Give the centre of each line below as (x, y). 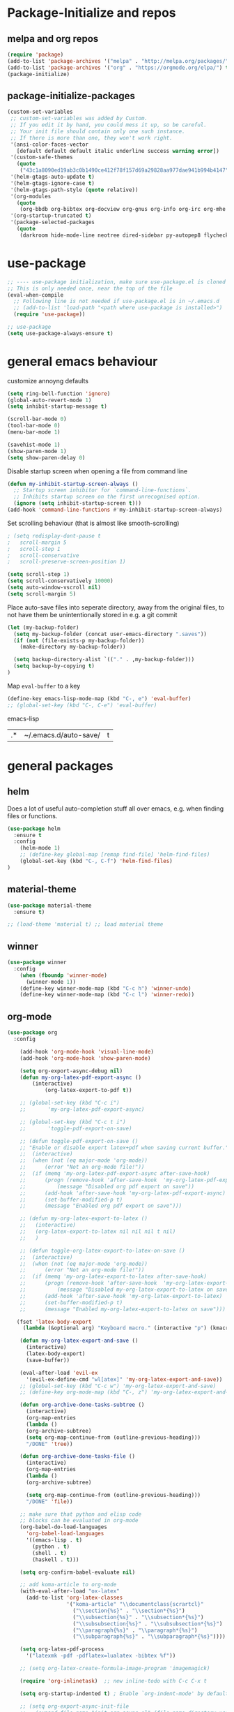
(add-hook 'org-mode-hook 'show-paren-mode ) (85, 1058)
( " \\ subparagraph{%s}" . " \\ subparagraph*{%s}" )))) (149, 1637)
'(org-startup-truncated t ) (51, 216)
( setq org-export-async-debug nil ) (71, 1071)
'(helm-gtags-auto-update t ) (53, 177)
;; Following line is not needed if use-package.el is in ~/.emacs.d (116, 302)
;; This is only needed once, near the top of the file (90, 288)
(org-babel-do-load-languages (64, 1527)
